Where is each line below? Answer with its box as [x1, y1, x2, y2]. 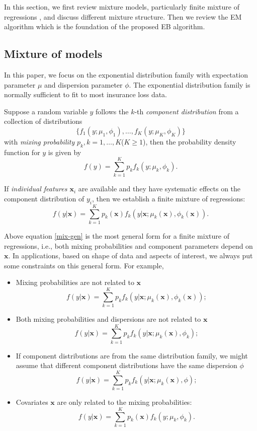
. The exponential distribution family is [129, 79, 250, 90]
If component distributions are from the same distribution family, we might [16, 350, 248, 361]
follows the [96, 106, 129, 116]
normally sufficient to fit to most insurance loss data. [4, 89, 167, 100]
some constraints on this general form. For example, [4, 260, 164, 270]
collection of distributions [4, 116, 82, 126]
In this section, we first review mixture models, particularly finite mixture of [4, 2, 239, 12]
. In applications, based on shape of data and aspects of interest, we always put [8, 250, 253, 261]
